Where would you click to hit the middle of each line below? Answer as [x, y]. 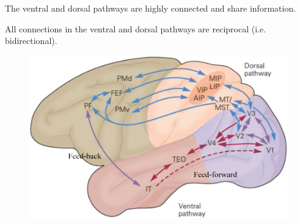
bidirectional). [31, 41]
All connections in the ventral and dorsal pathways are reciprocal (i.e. [136, 28]
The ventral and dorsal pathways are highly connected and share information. [151, 8]
